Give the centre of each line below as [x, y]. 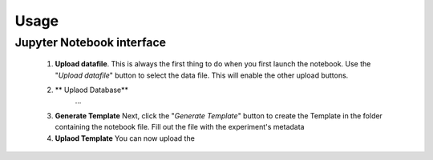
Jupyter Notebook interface [91, 42]
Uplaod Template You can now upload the [125, 138]
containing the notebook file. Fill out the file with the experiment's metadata [180, 127]
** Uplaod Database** [91, 90]
